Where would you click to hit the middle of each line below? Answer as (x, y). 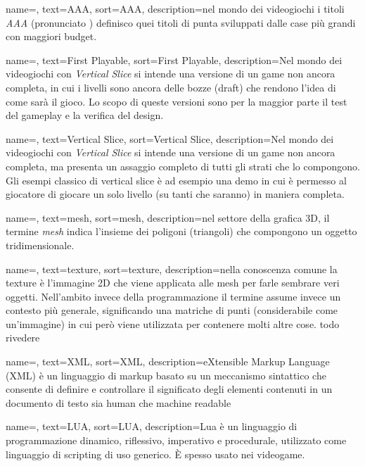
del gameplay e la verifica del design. (85, 115)
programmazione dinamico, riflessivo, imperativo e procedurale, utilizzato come (176, 440)
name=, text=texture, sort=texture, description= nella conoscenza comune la (172, 269)
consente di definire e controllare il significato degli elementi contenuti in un (169, 389)
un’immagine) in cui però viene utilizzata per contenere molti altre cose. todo (173, 323)
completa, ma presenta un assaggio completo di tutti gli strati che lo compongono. (183, 166)
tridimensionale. (40, 245)
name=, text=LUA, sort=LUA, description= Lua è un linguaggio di (152, 426)
